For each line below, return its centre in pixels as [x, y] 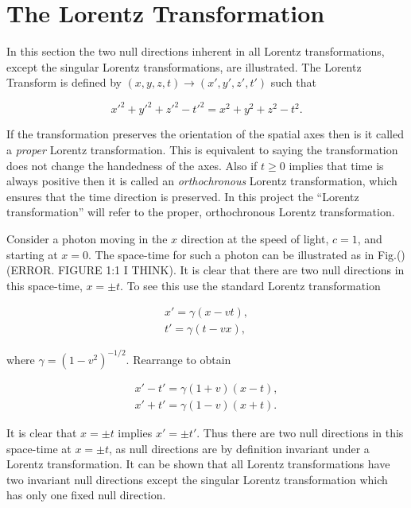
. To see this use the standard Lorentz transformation [250, 285]
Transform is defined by [64, 82]
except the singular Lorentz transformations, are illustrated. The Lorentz [184, 66]
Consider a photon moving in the [87, 238]
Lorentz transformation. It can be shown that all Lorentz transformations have [198, 464]
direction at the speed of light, [255, 238]
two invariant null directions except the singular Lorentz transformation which [197, 479]
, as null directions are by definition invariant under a [239, 448]
